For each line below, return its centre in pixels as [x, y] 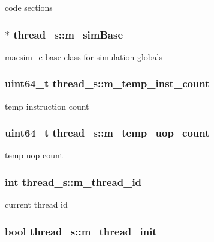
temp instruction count [47, 106]
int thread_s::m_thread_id [73, 181]
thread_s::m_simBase [68, 34]
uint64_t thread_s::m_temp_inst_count [107, 83]
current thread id [36, 204]
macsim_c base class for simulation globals [84, 56]
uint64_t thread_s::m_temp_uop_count [107, 133]
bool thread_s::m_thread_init [81, 231]
